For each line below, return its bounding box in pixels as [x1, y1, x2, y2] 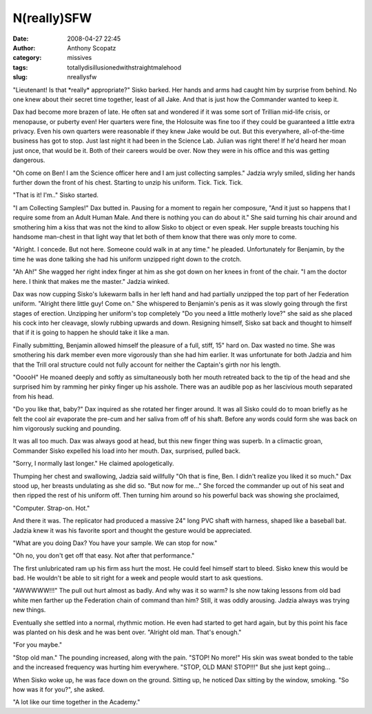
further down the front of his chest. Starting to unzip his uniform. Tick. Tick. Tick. [12, 178, 243, 187]
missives [67, 54, 92, 62]
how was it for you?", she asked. [12, 685, 105, 693]
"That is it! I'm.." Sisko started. [12, 191, 99, 199]
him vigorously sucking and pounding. [12, 425, 122, 432]
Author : [12, 43, 36, 52]
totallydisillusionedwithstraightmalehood [67, 63, 182, 72]
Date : [12, 34, 29, 43]
